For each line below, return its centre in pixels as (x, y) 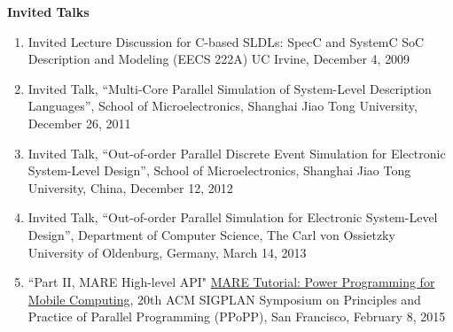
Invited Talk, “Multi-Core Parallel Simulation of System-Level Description (230, 88)
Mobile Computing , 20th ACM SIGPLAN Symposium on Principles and (224, 299)
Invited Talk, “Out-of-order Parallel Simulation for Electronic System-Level (233, 217)
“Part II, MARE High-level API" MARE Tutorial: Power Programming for (231, 282)
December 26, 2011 (79, 123)
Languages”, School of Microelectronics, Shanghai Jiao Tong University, (223, 106)
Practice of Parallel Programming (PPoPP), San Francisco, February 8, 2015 (237, 317)
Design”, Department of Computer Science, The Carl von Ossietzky (211, 234)
